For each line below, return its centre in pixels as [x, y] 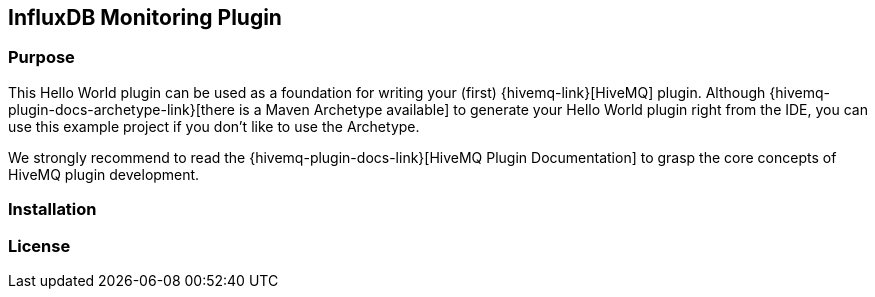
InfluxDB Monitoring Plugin [145, 17]
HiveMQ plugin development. [104, 174]
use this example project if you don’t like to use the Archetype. [214, 126]
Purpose [41, 57]
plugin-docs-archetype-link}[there [121, 109]
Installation [52, 209]
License [39, 245]
